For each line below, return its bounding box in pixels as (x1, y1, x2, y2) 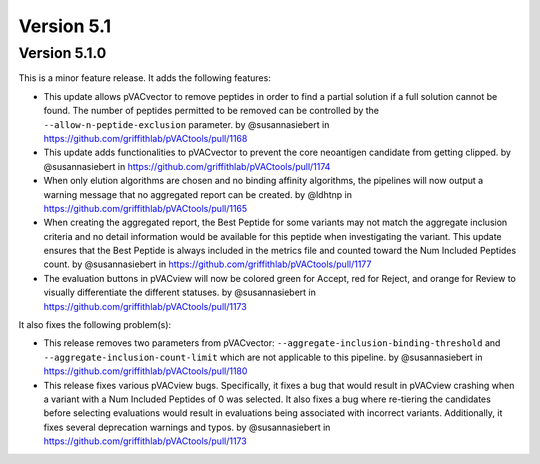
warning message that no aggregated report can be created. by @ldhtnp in (43, 188, 352, 200)
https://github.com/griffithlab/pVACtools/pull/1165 (43, 202, 248, 214)
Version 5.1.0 (18, 44, 107, 62)
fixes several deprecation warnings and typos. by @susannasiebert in (43, 421, 331, 433)
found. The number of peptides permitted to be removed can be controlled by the (43, 105, 380, 117)
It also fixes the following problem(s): (18, 319, 172, 331)
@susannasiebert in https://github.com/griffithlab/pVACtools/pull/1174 (43, 160, 331, 172)
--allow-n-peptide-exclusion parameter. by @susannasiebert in (43, 118, 330, 130)
